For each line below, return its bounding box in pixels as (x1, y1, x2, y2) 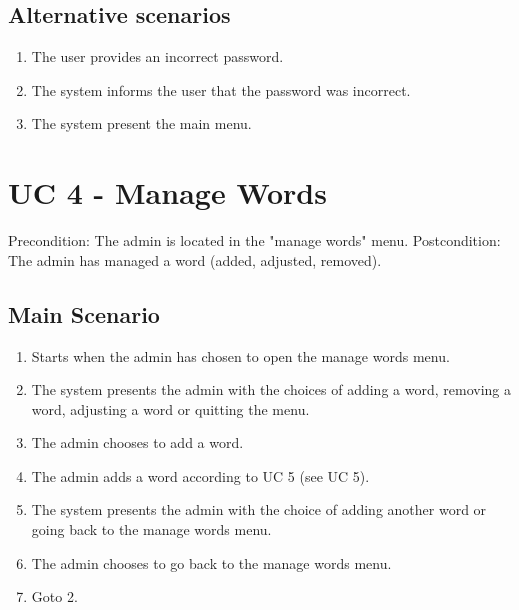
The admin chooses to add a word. (31, 432, 244, 453)
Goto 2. (31, 586, 78, 607)
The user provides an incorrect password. (31, 46, 284, 67)
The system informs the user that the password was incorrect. (31, 79, 411, 100)
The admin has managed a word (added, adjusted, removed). (8, 249, 382, 270)
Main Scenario (8, 298, 160, 329)
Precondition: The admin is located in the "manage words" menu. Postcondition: (8, 230, 501, 251)
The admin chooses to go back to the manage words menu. (31, 552, 392, 573)
